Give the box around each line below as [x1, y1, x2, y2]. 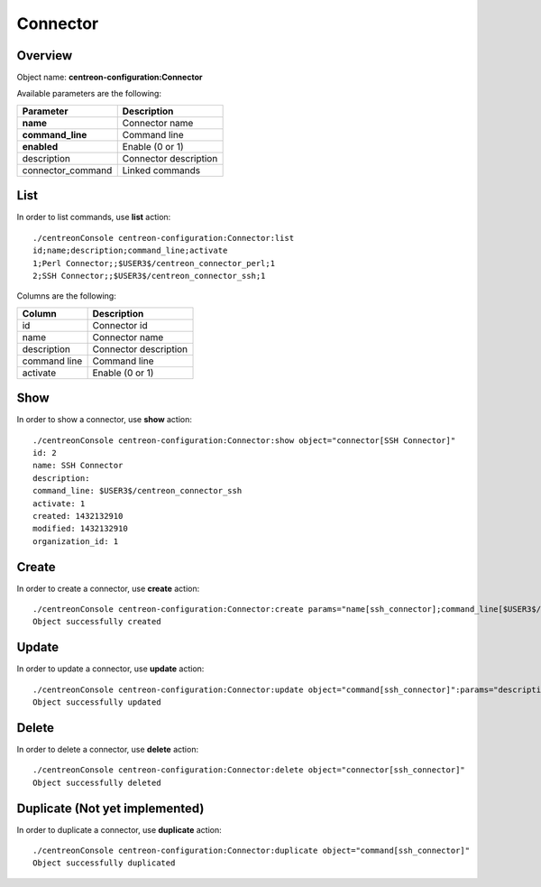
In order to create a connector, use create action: [16, 583, 200, 594]
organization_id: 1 [32, 536, 119, 546]
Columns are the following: [16, 291, 116, 301]
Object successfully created [32, 616, 161, 627]
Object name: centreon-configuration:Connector [16, 72, 203, 83]
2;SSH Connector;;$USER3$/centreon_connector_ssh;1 [32, 271, 266, 281]
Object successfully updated [32, 698, 161, 707]
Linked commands [122, 163, 201, 176]
